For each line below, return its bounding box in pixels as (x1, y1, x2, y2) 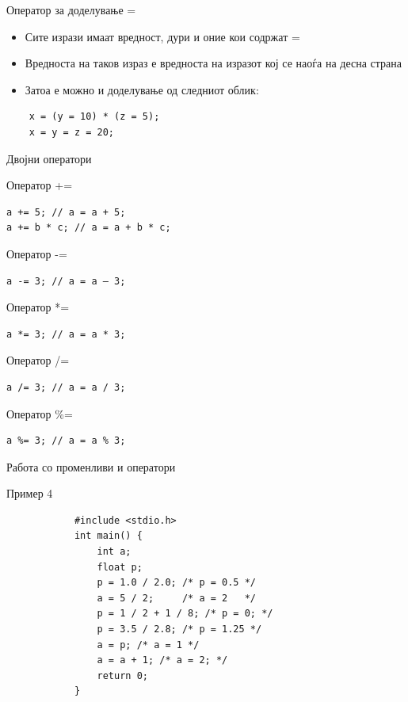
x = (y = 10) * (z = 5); (29, 111, 160, 123)
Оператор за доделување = (6, 2, 136, 17)
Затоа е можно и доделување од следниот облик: (25, 81, 259, 97)
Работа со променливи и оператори (6, 458, 176, 475)
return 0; (97, 670, 148, 681)
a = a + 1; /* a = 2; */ (97, 654, 228, 666)
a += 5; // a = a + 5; (6, 206, 126, 218)
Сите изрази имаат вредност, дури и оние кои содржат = (25, 28, 300, 44)
